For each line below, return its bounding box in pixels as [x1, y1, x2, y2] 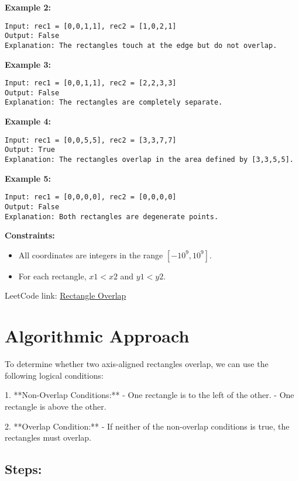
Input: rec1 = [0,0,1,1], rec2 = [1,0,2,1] [5, 22, 177, 30]
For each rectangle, [18, 269, 87, 282]
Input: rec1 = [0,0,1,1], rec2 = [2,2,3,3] [5, 79, 177, 88]
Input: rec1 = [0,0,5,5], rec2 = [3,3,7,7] [5, 136, 177, 144]
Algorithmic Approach [5, 324, 190, 348]
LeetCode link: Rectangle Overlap [5, 289, 126, 302]
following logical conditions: [5, 369, 104, 381]
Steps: [5, 460, 42, 478]
